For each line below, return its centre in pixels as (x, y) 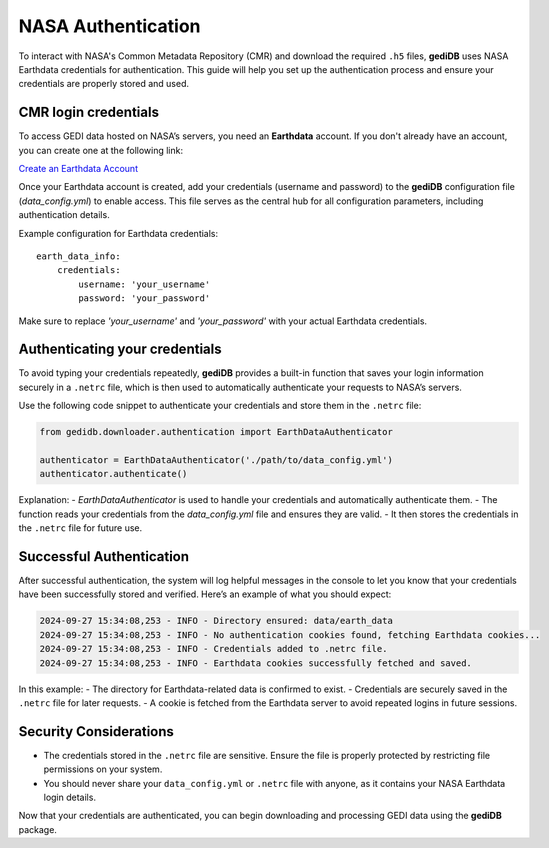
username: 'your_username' (144, 284)
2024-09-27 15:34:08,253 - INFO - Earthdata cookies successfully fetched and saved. (255, 663)
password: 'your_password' (144, 298)
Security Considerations (96, 731)
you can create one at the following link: (101, 150)
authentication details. (64, 215)
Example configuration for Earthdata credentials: (118, 233)
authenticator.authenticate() (113, 474)
